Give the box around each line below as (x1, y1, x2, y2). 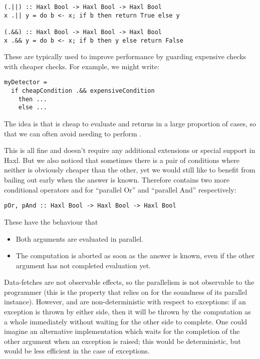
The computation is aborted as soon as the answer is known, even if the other (16, 250, 255, 261)
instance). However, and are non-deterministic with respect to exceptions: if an (4, 296, 246, 307)
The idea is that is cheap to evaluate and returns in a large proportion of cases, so (4, 118, 256, 129)
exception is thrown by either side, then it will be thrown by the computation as (4, 306, 251, 317)
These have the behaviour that (4, 216, 98, 227)
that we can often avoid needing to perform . (4, 128, 142, 138)
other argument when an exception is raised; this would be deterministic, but (4, 335, 241, 346)
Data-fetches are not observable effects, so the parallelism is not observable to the (4, 277, 254, 287)
